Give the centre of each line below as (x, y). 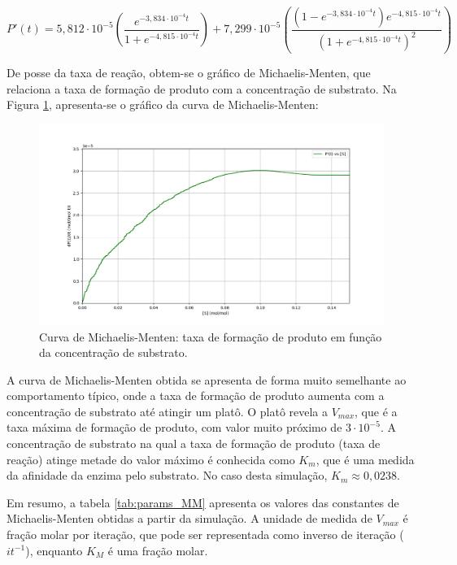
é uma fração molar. (158, 550)
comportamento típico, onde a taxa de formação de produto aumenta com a (196, 395)
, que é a (376, 411)
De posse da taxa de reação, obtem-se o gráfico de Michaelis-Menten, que (189, 72)
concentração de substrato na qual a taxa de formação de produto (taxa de (194, 443)
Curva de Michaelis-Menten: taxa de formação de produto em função (211, 336)
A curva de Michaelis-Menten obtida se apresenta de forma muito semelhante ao (207, 379)
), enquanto (54, 550)
